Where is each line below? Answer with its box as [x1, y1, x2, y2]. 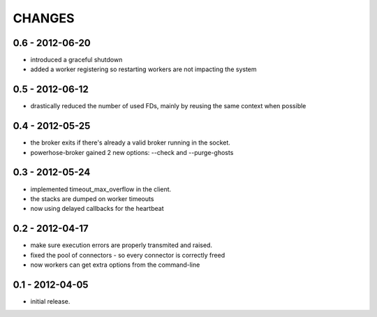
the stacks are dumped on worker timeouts [30, 194, 154, 202]
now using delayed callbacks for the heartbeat [30, 205, 164, 213]
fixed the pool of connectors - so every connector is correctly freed [30, 251, 226, 259]
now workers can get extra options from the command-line [30, 260, 200, 269]
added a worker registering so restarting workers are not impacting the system [30, 65, 258, 73]
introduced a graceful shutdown [30, 56, 123, 64]
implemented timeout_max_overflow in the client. [30, 185, 172, 193]
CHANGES [13, 10, 75, 26]
